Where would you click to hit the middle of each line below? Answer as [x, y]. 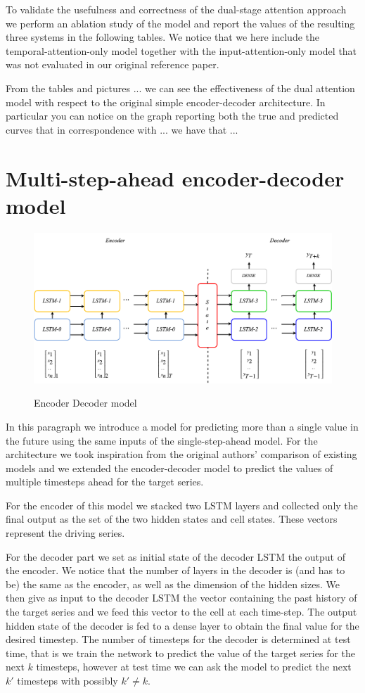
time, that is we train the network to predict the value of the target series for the [181, 653]
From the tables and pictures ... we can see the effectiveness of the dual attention [180, 88]
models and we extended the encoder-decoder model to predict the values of [169, 468]
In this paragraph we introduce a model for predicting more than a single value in [182, 426]
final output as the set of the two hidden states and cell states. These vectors [172, 519]
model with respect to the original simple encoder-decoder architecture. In [166, 102]
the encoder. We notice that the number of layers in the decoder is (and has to [175, 570]
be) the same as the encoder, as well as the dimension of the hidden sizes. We [173, 584]
